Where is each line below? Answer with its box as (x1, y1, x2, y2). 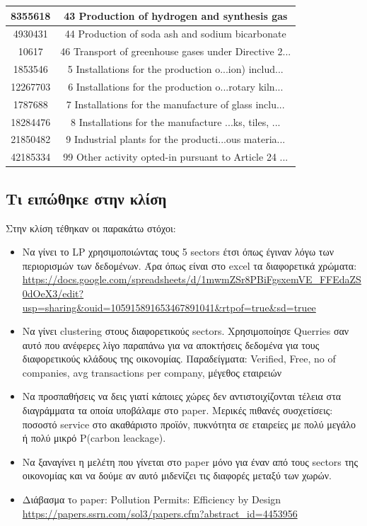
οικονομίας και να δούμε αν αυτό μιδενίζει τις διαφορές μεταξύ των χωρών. (22, 468, 332, 483)
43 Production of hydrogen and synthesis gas (64, 8, 288, 23)
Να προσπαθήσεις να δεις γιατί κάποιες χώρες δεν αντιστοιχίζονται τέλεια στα (22, 389, 342, 404)
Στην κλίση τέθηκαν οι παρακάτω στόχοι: (6, 220, 176, 235)
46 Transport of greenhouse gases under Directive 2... (60, 44, 291, 59)
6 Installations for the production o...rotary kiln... (68, 79, 284, 93)
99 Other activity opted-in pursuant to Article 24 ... (63, 149, 289, 164)
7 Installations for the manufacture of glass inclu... (66, 96, 285, 111)
